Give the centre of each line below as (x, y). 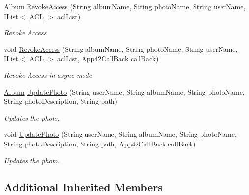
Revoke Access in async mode (48, 75)
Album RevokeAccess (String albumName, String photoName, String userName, (125, 6)
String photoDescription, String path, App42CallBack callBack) (100, 143)
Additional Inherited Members (83, 186)
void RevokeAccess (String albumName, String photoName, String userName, (121, 49)
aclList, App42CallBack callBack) (108, 59)
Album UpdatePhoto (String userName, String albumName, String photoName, (124, 91)
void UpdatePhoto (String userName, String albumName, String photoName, (120, 134)
